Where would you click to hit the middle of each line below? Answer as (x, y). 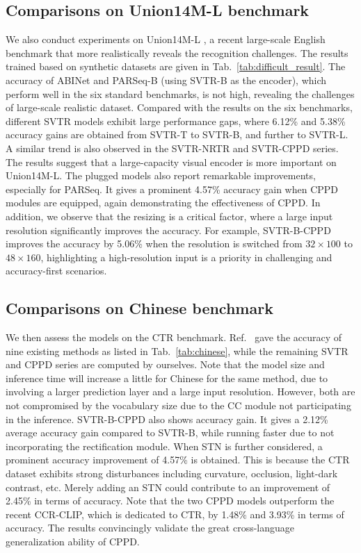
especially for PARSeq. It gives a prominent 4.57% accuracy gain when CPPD (172, 189)
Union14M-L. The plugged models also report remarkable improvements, (161, 175)
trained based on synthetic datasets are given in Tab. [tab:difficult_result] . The (176, 66)
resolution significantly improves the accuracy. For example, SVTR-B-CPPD (168, 230)
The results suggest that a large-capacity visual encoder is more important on (171, 162)
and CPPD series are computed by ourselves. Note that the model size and (165, 364)
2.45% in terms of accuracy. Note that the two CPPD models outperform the (170, 501)
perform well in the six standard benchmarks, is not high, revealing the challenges (180, 93)
